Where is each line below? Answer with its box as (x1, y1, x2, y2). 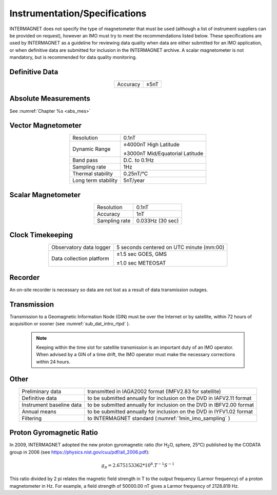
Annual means (22, 408, 56, 415)
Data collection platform (51, 255, 110, 262)
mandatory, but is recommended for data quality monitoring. (9, 54, 137, 60)
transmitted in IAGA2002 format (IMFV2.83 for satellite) (87, 387, 221, 395)
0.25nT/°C (123, 170, 148, 177)
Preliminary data (22, 387, 62, 395)
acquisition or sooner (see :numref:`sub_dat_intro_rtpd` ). (9, 321, 130, 327)
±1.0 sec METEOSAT (116, 259, 166, 266)
